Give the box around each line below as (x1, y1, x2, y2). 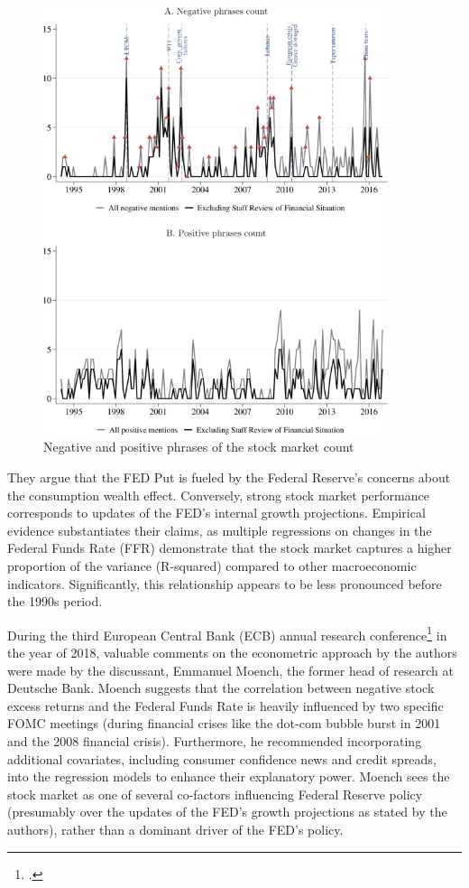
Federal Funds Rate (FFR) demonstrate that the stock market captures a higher (7, 538, 452, 557)
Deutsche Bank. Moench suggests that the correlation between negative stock (7, 678, 435, 697)
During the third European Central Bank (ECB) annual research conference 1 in (7, 622, 447, 644)
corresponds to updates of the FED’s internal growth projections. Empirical (7, 503, 426, 522)
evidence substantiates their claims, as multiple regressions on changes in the (7, 520, 432, 539)
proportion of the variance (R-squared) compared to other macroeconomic (7, 556, 417, 575)
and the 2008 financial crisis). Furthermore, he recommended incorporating (7, 731, 422, 750)
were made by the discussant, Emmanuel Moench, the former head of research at (7, 660, 454, 679)
